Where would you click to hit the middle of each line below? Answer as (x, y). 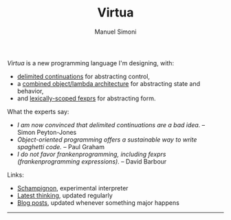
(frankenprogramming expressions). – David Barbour (92, 161)
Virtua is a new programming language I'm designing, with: (90, 63)
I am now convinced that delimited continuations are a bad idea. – (111, 124)
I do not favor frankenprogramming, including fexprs (91, 154)
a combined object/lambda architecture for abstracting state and (109, 83)
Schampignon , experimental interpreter (73, 188)
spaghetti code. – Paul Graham (61, 146)
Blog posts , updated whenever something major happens (98, 202)
